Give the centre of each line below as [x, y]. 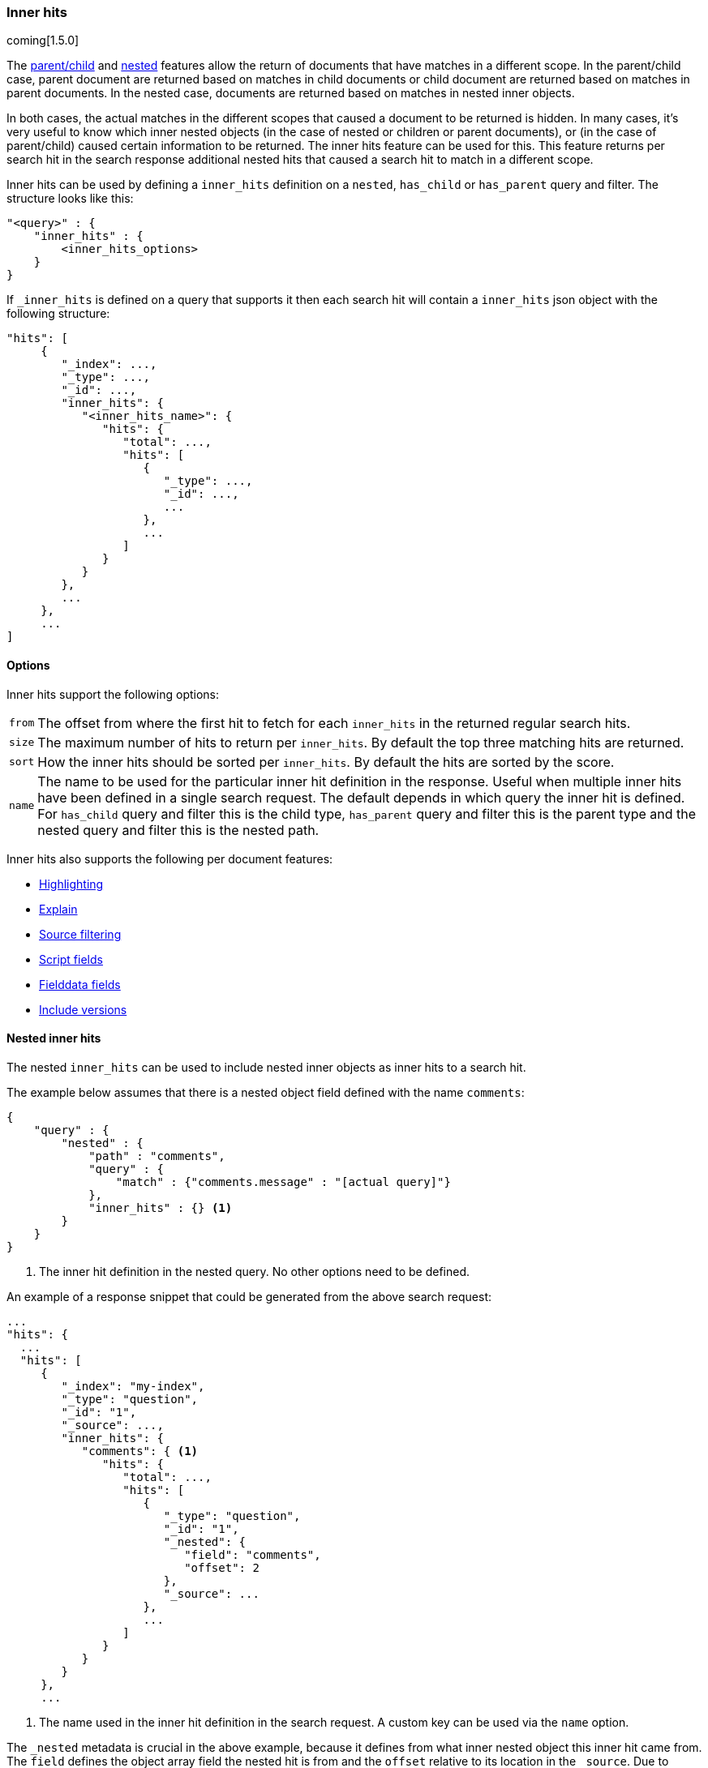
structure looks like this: [70, 199]
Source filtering [80, 934]
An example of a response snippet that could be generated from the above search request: [249, 1296]
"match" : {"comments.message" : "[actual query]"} [283, 1182]
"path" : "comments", [157, 1156]
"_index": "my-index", [133, 1386]
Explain [58, 909]
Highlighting [71, 884]
